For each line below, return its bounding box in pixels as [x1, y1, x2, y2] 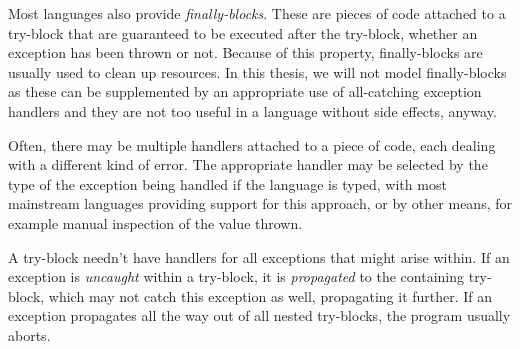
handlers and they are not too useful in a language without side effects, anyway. [8, 100, 497, 121]
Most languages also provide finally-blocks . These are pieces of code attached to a [8, 3, 506, 23]
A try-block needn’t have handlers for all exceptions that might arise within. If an [8, 246, 510, 267]
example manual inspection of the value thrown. [8, 212, 303, 233]
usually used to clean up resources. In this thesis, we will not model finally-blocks [8, 61, 507, 82]
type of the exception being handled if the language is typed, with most [8, 173, 447, 194]
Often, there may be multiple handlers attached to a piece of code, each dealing [8, 134, 496, 155]
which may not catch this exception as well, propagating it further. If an [48, 285, 493, 306]
